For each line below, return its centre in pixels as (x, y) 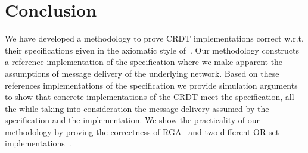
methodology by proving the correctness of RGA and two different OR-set (142, 131)
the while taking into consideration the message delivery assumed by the (137, 108)
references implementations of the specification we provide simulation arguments (151, 85)
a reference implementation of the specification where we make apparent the (144, 62)
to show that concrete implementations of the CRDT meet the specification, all (150, 97)
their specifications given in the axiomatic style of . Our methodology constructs (152, 50)
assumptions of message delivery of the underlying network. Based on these (142, 73)
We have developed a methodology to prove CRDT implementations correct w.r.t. (154, 38)
